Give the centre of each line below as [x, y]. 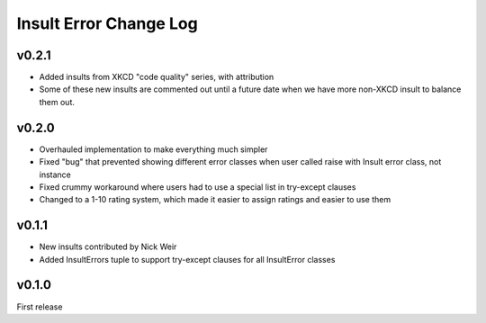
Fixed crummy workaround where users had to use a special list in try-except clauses [198, 187]
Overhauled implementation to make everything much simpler [153, 149]
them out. [57, 102]
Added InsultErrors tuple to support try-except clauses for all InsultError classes [187, 259]
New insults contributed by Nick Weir [108, 247]
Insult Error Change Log [107, 23]
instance [55, 175]
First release [40, 307]
